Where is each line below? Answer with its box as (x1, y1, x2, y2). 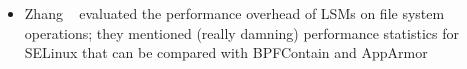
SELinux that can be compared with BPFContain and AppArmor (24, 42, 428, 63)
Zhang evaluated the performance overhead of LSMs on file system (24, 3, 445, 23)
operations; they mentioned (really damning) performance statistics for (24, 22, 459, 43)
